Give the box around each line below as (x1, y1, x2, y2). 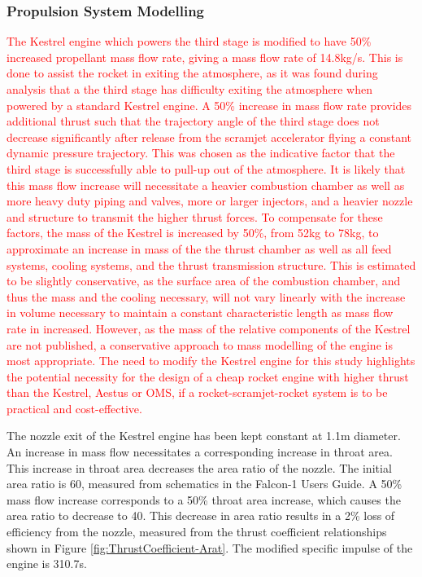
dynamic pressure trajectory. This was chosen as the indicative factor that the (7, 144, 395, 161)
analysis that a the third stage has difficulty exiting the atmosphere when (7, 81, 373, 97)
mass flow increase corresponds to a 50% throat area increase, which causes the (7, 491, 401, 508)
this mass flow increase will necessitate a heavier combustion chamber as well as (7, 176, 405, 193)
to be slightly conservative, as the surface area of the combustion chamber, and (7, 272, 401, 289)
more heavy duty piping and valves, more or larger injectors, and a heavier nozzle (7, 192, 413, 209)
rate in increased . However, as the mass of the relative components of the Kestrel (7, 319, 411, 337)
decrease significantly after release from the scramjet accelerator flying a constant (7, 128, 411, 145)
